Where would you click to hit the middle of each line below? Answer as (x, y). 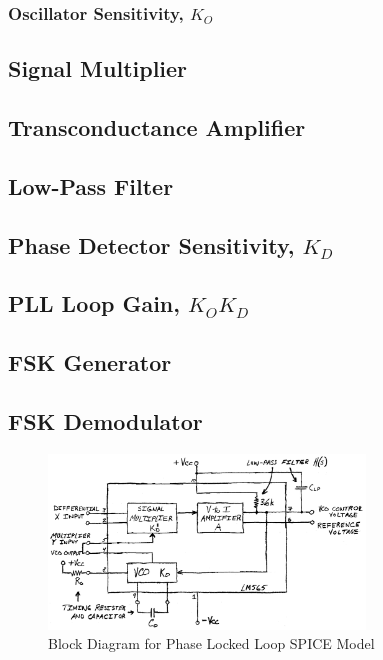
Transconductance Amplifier (157, 127)
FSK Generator (90, 362)
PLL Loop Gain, (94, 303)
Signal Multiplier (98, 68)
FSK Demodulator (105, 420)
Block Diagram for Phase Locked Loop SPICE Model (211, 643)
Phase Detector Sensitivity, (151, 244)
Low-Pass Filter (91, 185)
